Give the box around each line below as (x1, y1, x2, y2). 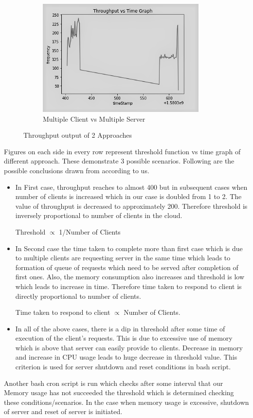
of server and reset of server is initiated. (4, 406, 123, 417)
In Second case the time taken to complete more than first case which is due (15, 243, 243, 253)
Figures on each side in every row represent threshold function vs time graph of (4, 146, 241, 156)
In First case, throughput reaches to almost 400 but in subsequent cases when (15, 182, 248, 192)
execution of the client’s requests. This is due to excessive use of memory (15, 333, 233, 343)
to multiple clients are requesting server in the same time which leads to (15, 253, 231, 263)
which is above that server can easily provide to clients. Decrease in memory (15, 342, 243, 352)
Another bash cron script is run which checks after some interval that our (4, 378, 223, 388)
